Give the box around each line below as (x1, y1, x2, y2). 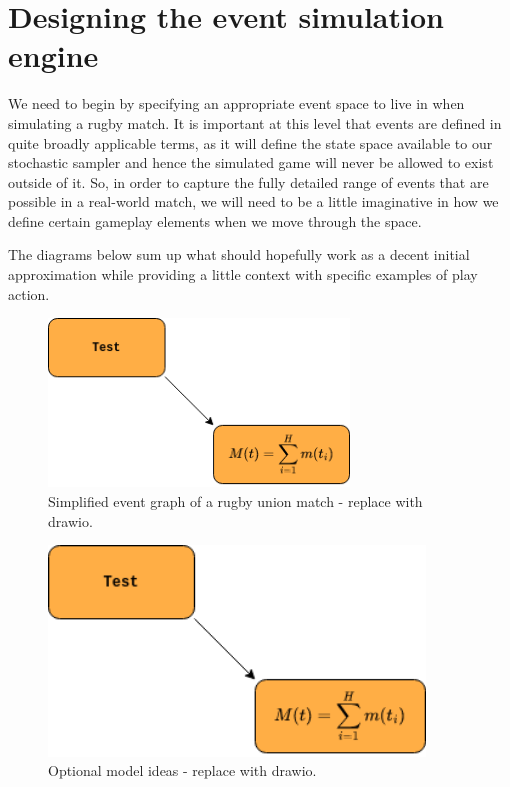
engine (8, 35, 99, 76)
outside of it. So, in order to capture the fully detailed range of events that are (8, 171, 489, 192)
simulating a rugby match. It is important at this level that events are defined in (8, 112, 502, 133)
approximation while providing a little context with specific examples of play (8, 264, 478, 285)
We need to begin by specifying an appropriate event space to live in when (8, 93, 465, 114)
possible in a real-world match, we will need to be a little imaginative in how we (8, 191, 499, 212)
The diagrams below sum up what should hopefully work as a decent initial (8, 244, 470, 265)
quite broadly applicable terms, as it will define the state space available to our (8, 132, 493, 153)
